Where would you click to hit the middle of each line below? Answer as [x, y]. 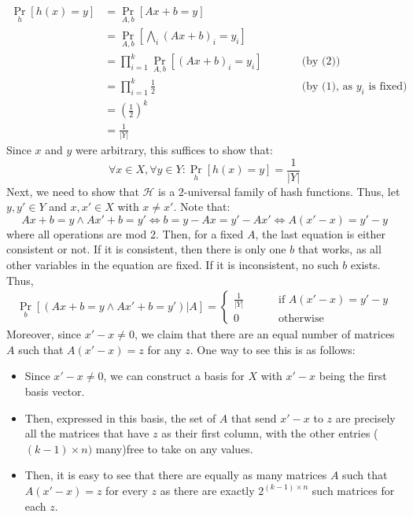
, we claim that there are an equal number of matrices [264, 334]
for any [164, 349]
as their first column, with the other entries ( [270, 433]
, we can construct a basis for [174, 376]
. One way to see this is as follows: [273, 349]
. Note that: [202, 207]
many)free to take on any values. [174, 448]
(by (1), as [327, 86]
